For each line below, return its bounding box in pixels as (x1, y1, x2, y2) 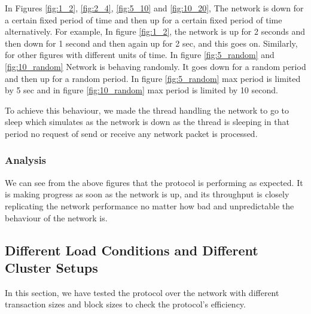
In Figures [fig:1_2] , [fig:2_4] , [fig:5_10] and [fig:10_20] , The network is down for (5, 2, 304, 14)
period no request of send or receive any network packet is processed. (5, 127, 258, 139)
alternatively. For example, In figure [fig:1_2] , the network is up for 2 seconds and (5, 25, 305, 38)
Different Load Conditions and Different (5, 240, 258, 259)
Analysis (5, 153, 47, 167)
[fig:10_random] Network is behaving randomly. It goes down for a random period (5, 60, 306, 72)
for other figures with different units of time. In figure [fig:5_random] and (5, 48, 275, 61)
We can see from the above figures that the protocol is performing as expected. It (5, 176, 303, 188)
